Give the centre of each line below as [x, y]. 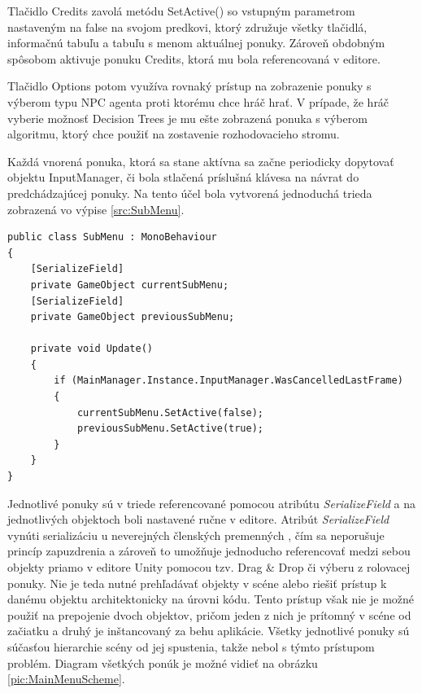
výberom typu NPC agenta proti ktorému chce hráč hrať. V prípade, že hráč [198, 101]
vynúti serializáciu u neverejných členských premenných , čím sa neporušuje [196, 535]
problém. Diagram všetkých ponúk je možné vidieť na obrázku [163, 662]
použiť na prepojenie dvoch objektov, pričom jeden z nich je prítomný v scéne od [209, 614]
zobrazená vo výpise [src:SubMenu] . [96, 209]
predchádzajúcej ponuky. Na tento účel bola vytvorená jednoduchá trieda [190, 193]
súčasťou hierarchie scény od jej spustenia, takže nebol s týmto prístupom [191, 646]
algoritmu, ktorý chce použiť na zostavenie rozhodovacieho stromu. [174, 134]
